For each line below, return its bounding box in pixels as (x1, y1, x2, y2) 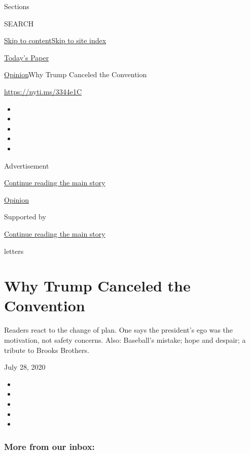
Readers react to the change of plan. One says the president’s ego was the (4, 325, 233, 335)
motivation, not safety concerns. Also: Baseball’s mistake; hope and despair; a (4, 335, 246, 345)
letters (4, 245, 24, 256)
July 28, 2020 (4, 362, 46, 372)
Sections (4, 1, 29, 11)
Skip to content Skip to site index (4, 35, 106, 46)
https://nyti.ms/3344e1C (4, 86, 82, 96)
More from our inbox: (4, 440, 95, 452)
